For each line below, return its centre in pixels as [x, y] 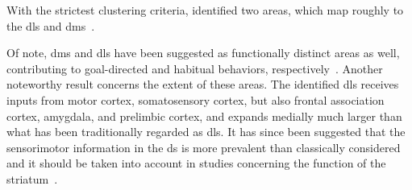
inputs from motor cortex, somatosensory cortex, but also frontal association [196, 99]
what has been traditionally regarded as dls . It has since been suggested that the [206, 132]
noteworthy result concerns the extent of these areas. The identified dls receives [203, 84]
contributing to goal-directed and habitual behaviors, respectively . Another [195, 68]
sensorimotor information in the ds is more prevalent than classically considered [204, 147]
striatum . [32, 178]
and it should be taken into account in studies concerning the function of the [196, 163]
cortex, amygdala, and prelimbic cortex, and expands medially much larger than [204, 116]
